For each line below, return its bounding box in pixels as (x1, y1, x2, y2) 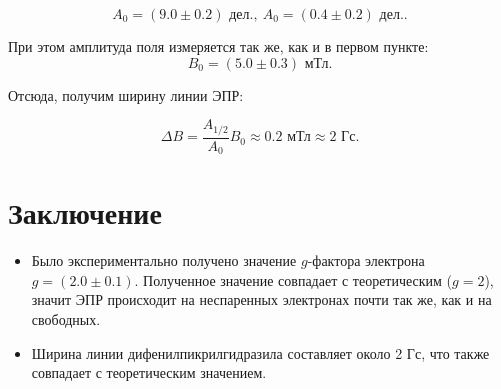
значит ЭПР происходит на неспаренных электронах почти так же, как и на (31, 289, 492, 310)
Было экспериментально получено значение (31, 250, 297, 271)
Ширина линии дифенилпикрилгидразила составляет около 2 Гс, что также (31, 342, 490, 363)
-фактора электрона (307, 250, 425, 271)
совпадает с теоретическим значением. (31, 362, 267, 383)
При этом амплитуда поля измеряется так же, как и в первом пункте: (8, 36, 429, 56)
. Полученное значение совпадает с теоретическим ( (134, 269, 453, 290)
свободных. (31, 309, 101, 330)
